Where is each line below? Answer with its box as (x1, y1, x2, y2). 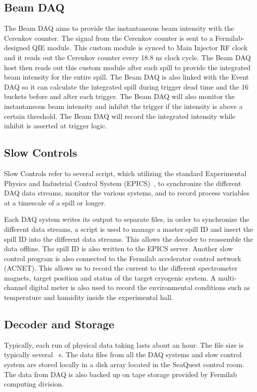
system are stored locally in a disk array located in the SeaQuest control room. (4, 359, 245, 370)
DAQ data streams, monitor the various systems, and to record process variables (4, 188, 250, 198)
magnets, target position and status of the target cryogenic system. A (4, 272, 216, 283)
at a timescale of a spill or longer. (4, 197, 106, 207)
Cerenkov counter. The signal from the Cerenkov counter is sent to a (4, 32, 213, 43)
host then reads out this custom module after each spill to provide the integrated (4, 62, 251, 72)
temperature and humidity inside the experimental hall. (4, 292, 173, 302)
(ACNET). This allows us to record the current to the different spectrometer (4, 263, 238, 273)
